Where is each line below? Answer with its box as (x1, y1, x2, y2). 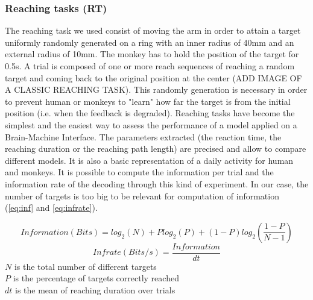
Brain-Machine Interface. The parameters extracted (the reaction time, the (5, 130, 282, 143)
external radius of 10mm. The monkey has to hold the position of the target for (5, 48, 299, 60)
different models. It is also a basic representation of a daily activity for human (5, 154, 294, 166)
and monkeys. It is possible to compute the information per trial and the (5, 166, 274, 178)
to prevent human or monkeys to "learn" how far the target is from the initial (5, 95, 291, 107)
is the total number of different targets (14, 260, 157, 272)
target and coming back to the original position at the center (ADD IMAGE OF (5, 71, 302, 84)
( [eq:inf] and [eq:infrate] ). (5, 201, 98, 214)
